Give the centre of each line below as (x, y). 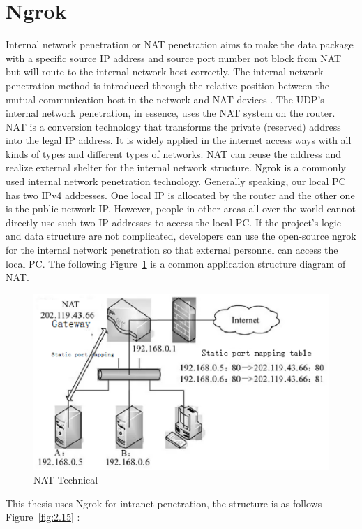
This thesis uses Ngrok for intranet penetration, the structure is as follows (164, 503)
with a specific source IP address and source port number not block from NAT (174, 58)
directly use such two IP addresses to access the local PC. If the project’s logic (173, 222)
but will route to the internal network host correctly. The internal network (165, 72)
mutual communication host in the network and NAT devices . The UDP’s (165, 99)
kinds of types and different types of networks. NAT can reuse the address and (173, 153)
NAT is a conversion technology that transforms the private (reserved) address (173, 126)
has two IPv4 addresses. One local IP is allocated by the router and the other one (180, 195)
